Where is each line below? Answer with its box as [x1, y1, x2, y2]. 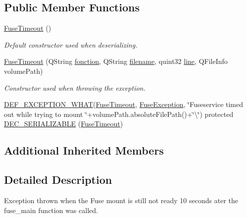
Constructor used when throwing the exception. [4, 82, 146, 93]
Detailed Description [4, 172, 112, 187]
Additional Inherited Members [4, 143, 164, 158]
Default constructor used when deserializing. [4, 39, 138, 50]
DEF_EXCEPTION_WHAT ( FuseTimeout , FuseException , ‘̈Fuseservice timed [4, 99, 244, 109]
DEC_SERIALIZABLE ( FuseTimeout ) [4, 118, 123, 129]
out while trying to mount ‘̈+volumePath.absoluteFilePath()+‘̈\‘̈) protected [4, 109, 234, 119]
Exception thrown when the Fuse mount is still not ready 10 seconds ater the [4, 195, 238, 205]
